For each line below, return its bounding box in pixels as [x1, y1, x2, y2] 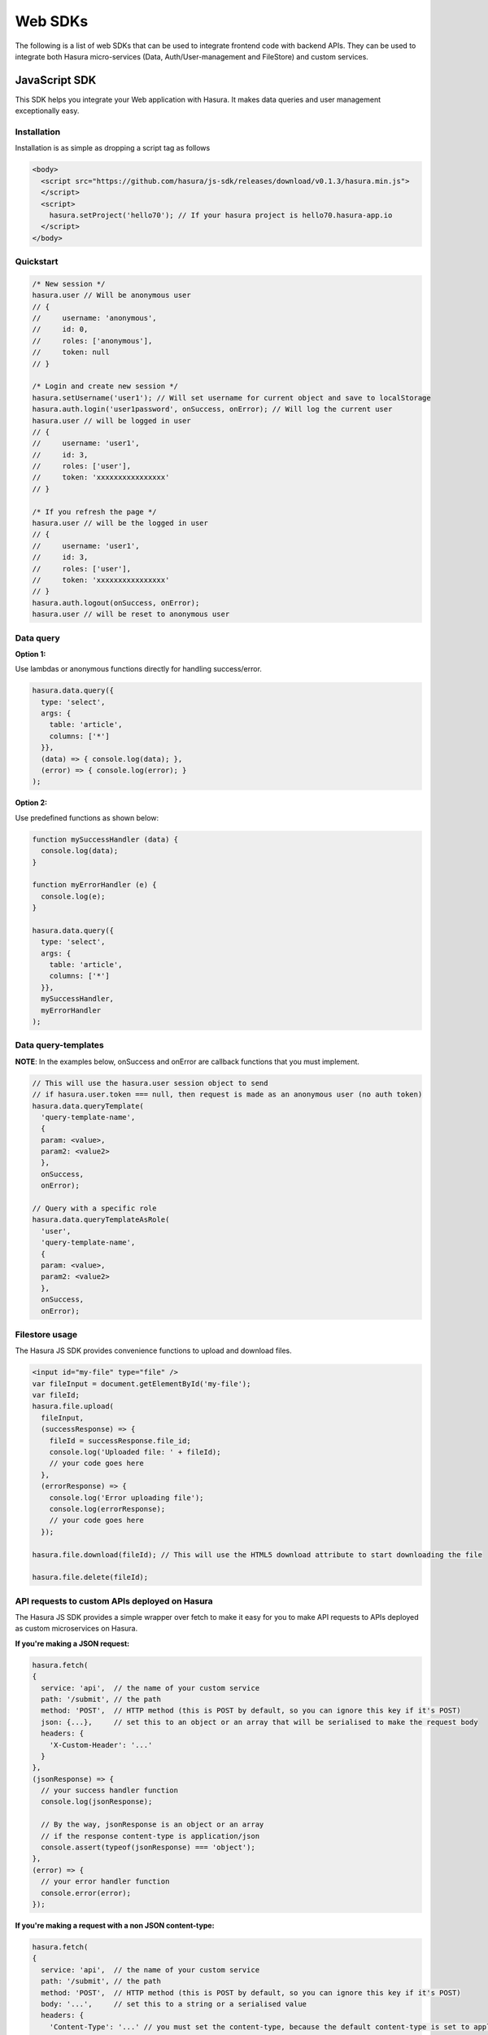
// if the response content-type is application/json [41, 1831, 260, 1840]
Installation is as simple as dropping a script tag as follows [15, 143, 211, 153]
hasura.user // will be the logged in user [32, 519, 209, 528]
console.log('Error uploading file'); [49, 1493, 204, 1502]
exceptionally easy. [15, 106, 80, 116]
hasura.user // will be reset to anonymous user [32, 610, 230, 619]
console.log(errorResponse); [49, 1504, 166, 1513]
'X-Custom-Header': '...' [49, 1740, 153, 1749]
